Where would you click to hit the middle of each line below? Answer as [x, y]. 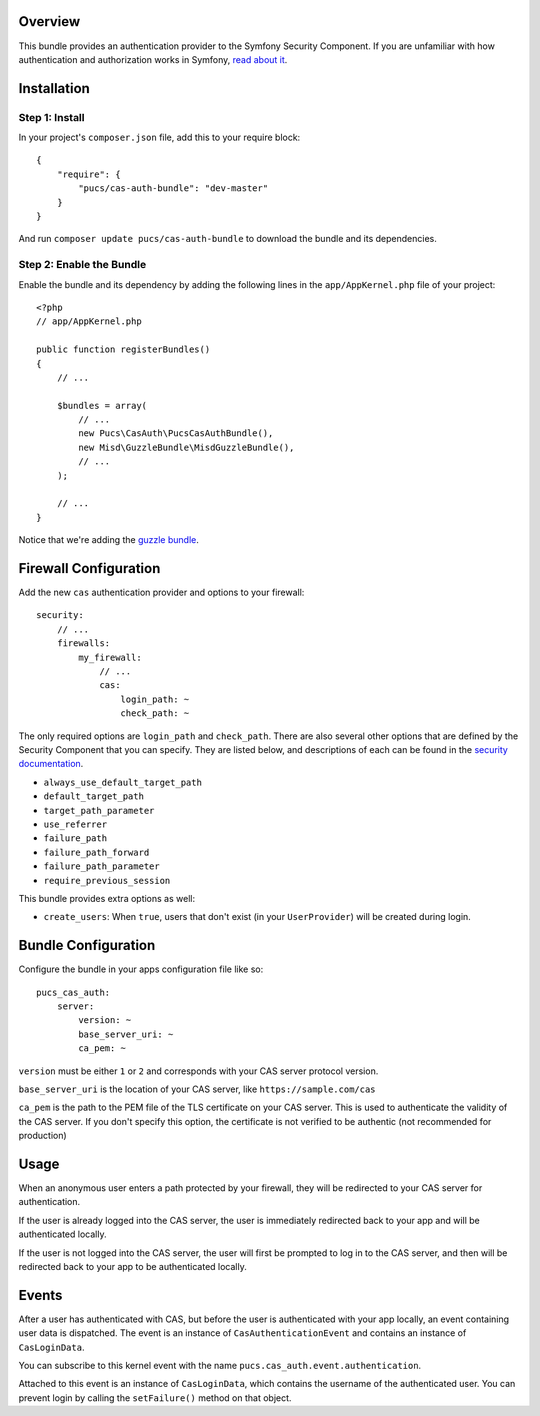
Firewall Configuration [89, 568]
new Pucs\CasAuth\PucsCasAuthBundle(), [176, 433]
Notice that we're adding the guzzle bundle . [109, 540]
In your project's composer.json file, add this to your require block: [159, 137]
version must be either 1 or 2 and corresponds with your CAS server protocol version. [198, 1071]
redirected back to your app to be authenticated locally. [132, 1266]
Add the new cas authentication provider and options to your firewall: [161, 592]
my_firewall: [110, 657]
